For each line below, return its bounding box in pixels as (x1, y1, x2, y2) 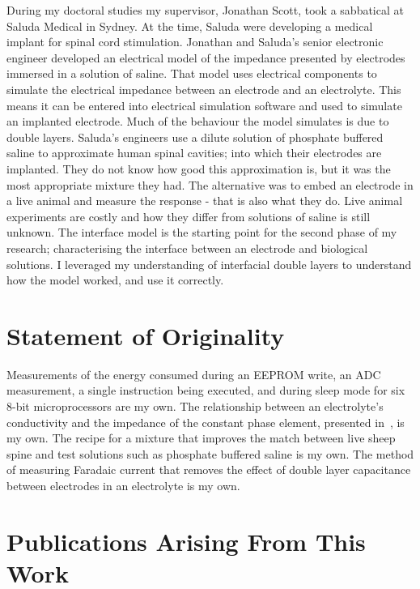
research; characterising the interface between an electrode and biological (6, 239, 368, 256)
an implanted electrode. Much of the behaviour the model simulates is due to (6, 113, 389, 130)
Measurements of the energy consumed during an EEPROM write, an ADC (6, 365, 381, 382)
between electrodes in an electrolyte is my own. (6, 476, 240, 493)
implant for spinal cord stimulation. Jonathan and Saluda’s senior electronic (6, 33, 384, 50)
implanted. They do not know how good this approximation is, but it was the (6, 160, 391, 177)
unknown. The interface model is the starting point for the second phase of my (6, 224, 397, 241)
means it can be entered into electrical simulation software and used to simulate (6, 96, 402, 113)
